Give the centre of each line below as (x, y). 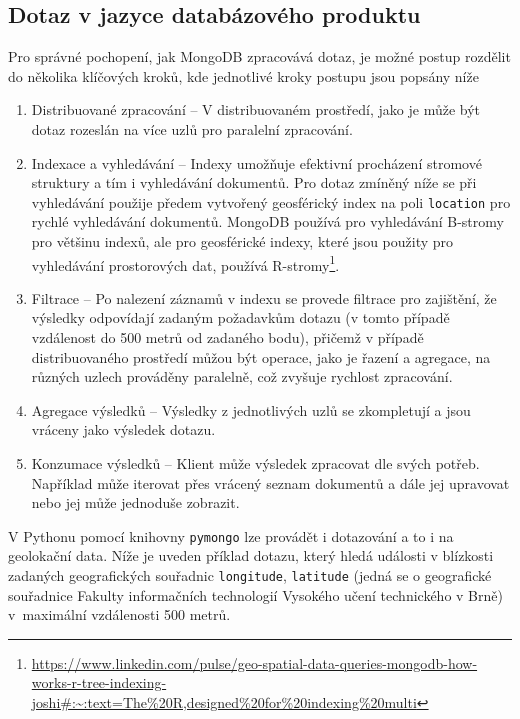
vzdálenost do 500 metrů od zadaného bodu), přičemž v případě (227, 337)
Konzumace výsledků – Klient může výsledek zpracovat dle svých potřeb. (255, 463)
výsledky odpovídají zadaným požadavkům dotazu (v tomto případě (240, 317)
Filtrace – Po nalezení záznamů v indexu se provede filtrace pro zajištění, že (264, 297)
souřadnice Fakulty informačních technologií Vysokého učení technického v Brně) (255, 594)
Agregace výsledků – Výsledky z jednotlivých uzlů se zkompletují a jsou (251, 409)
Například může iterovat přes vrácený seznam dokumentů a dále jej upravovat (270, 482)
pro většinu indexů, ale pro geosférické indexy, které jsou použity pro (242, 241)
